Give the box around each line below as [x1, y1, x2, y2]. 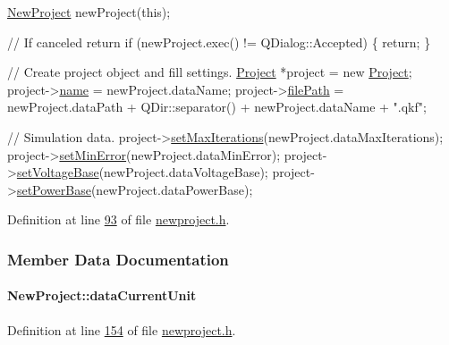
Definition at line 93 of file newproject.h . [7, 210, 230, 229]
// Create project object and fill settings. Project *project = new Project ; [7, 63, 412, 81]
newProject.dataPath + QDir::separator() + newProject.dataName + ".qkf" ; [7, 97, 427, 116]
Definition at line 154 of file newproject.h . [7, 320, 236, 339]
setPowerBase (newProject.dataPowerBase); [16, 180, 253, 198]
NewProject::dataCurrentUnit [7, 286, 197, 305]
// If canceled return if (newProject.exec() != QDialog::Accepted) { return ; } [7, 32, 431, 51]
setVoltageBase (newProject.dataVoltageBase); [16, 163, 268, 181]
